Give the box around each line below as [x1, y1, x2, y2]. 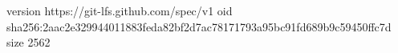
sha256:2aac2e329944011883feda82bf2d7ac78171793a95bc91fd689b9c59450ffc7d [6, 18, 392, 35]
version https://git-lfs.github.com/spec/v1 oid [6, 2, 233, 18]
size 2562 [6, 34, 51, 51]
